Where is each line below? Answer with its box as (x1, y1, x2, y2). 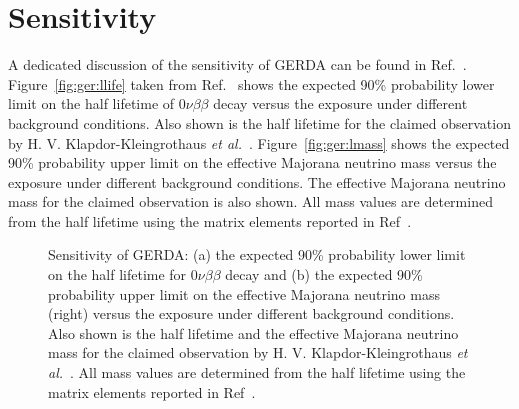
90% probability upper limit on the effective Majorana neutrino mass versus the (8, 152, 497, 173)
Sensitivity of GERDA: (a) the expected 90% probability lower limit (48, 244, 466, 265)
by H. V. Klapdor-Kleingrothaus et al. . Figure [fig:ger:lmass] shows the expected (8, 132, 510, 153)
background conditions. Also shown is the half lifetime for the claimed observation (8, 112, 511, 133)
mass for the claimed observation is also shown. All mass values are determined (8, 191, 493, 212)
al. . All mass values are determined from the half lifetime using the (48, 362, 466, 383)
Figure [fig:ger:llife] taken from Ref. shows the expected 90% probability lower (8, 73, 495, 94)
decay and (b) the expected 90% (225, 264, 423, 285)
